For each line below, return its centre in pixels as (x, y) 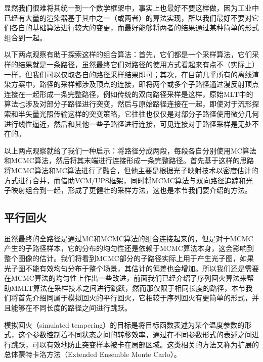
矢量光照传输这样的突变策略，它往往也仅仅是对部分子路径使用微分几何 (142, 113)
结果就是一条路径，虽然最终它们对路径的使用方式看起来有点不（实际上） (138, 64)
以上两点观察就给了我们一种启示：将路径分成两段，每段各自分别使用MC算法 (130, 150)
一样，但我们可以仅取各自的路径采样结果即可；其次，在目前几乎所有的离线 (128, 74)
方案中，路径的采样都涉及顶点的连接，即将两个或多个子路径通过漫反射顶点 (135, 84)
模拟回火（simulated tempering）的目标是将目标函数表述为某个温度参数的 (124, 324)
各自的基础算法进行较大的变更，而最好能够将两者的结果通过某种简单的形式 (135, 28)
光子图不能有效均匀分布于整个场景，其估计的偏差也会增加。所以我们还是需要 (131, 268)
